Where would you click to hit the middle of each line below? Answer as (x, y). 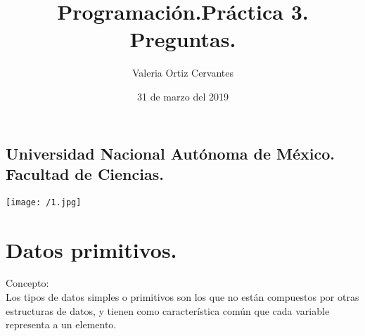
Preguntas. (183, 39)
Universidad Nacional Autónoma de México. (171, 153)
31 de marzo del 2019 (183, 96)
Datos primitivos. (91, 249)
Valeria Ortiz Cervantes (183, 73)
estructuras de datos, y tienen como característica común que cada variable (168, 310)
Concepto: (27, 283)
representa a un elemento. (61, 324)
